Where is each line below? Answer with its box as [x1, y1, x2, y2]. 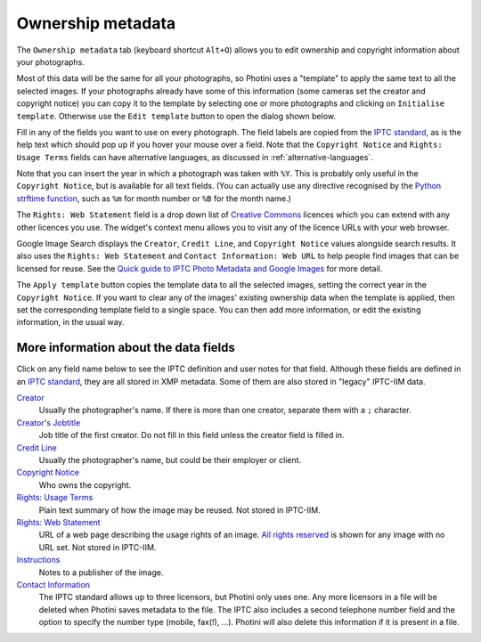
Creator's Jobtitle [16, 417, 81, 427]
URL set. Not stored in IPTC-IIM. [38, 541, 157, 552]
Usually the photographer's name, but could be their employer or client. [38, 455, 302, 465]
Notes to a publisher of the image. [38, 566, 164, 578]
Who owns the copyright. [38, 479, 132, 490]
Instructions [16, 555, 61, 565]
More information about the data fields [16, 340, 236, 355]
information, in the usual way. [16, 317, 125, 328]
